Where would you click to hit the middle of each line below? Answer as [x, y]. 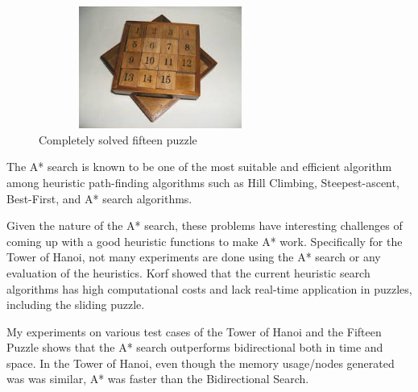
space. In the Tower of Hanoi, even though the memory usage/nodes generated [201, 363]
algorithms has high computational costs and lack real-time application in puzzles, [209, 288]
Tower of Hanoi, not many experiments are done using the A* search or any [194, 257]
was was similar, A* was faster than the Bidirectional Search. [158, 379]
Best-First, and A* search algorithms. [99, 198]
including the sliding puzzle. [76, 304]
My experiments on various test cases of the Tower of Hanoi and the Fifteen [194, 331]
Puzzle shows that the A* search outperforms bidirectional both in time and [195, 347]
